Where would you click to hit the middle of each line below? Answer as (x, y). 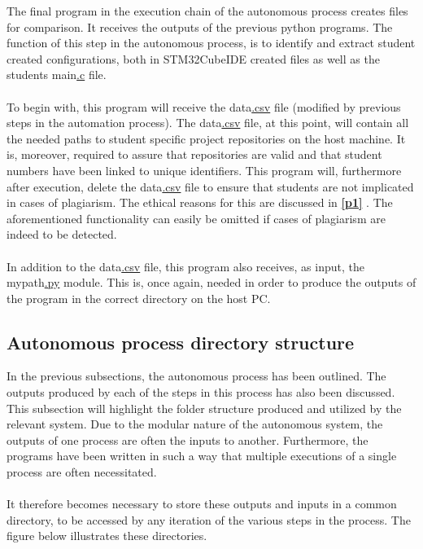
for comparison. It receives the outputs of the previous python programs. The (200, 26)
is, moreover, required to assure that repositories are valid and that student (194, 154)
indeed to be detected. (62, 234)
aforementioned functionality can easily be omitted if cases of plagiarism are (196, 218)
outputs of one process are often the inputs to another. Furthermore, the (188, 439)
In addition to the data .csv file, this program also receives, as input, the (185, 266)
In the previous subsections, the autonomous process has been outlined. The (196, 376)
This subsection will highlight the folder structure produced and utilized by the (204, 408)
